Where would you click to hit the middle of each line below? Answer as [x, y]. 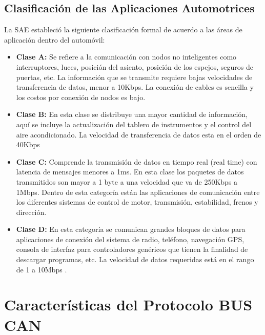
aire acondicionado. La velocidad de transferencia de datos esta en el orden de [139, 134]
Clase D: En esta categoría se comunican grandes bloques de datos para [131, 229]
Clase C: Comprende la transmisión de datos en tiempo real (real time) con [137, 161]
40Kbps [28, 144]
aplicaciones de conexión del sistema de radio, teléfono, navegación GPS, [130, 239]
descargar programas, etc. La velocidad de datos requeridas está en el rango [135, 259]
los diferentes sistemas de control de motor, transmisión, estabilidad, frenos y [137, 202]
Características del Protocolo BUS [128, 304]
